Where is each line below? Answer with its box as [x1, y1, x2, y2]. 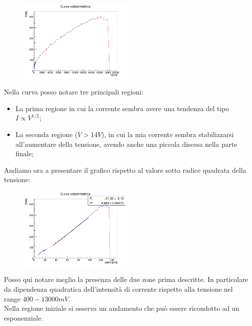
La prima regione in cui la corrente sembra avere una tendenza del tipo [15, 103, 229, 113]
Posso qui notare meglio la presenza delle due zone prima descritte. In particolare [4, 274, 249, 284]
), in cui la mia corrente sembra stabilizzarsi [101, 129, 234, 140]
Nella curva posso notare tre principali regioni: [4, 87, 144, 97]
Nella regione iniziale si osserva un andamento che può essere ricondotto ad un [4, 303, 240, 313]
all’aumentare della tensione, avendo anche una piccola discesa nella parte [15, 139, 237, 149]
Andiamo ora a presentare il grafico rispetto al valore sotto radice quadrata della [4, 164, 247, 175]
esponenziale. [4, 312, 43, 323]
